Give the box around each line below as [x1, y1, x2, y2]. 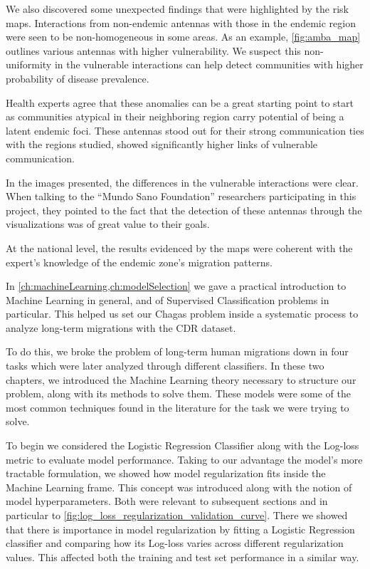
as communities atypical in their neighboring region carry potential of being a [6, 109, 344, 124]
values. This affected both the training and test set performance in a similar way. [6, 549, 359, 564]
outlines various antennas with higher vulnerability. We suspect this [6, 43, 301, 58]
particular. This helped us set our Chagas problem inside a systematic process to [6, 306, 359, 321]
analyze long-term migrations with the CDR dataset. [6, 320, 236, 335]
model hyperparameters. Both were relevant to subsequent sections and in [6, 494, 328, 508]
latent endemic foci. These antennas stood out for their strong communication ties [6, 122, 364, 137]
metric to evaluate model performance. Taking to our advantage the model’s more [6, 451, 363, 466]
